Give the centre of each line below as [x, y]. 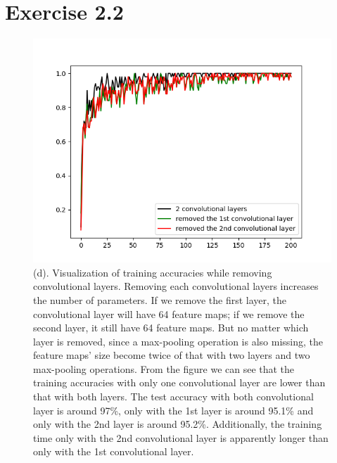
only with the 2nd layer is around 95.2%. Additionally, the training [178, 424]
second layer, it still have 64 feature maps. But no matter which [171, 328]
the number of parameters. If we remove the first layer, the [160, 299]
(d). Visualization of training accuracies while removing [153, 272]
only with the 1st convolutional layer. [114, 451]
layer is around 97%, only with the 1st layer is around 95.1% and [173, 410]
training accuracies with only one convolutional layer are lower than [179, 382]
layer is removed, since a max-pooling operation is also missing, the [178, 341]
